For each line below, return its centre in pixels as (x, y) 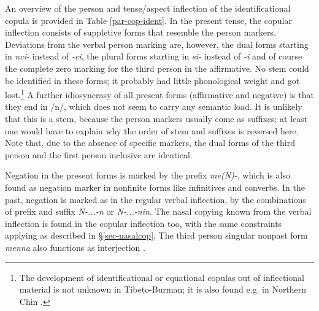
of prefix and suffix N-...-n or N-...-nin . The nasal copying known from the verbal (158, 211)
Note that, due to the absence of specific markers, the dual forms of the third (150, 143)
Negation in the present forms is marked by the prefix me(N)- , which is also (148, 175)
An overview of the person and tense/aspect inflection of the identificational (148, 8)
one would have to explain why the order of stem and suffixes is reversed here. (152, 130)
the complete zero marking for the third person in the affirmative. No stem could (157, 68)
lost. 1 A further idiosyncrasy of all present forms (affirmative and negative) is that (159, 94)
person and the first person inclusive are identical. (99, 154)
